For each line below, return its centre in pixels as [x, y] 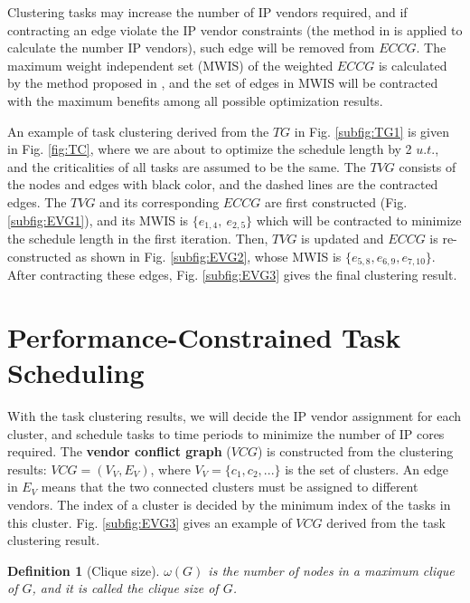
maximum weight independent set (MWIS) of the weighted [170, 65]
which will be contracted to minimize [359, 220]
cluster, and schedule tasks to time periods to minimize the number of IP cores [226, 433]
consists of [428, 166]
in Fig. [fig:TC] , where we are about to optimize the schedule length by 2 [210, 149]
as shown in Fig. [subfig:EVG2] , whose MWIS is [208, 256]
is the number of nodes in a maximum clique [331, 570]
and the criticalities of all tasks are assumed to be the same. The [187, 166]
